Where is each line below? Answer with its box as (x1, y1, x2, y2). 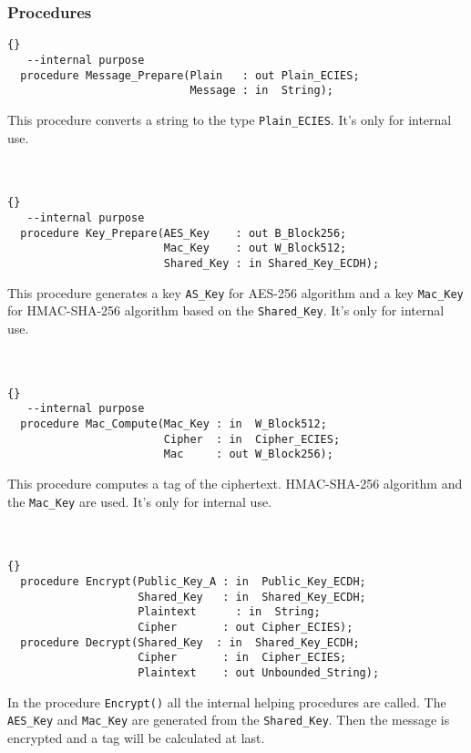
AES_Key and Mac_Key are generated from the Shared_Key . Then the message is (7, 710, 450, 729)
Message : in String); (189, 84, 333, 98)
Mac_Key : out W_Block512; (163, 242, 347, 255)
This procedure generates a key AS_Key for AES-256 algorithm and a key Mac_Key (7, 283, 464, 302)
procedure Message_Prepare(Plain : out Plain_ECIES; (20, 68, 360, 82)
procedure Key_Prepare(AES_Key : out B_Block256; (20, 226, 347, 240)
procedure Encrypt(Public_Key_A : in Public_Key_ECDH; (20, 575, 366, 589)
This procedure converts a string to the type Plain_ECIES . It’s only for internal (7, 109, 452, 129)
